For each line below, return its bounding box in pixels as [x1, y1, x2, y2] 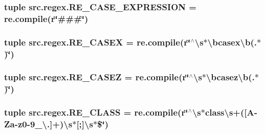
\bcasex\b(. [207, 35, 257, 48]
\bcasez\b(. [206, 71, 255, 83]
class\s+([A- [205, 106, 258, 119]
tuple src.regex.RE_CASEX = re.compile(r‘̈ [4, 35, 191, 48]
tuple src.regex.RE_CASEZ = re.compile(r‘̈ [4, 71, 189, 83]
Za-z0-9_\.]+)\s [4, 118, 73, 130]
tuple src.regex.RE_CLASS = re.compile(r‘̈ [4, 106, 188, 119]
